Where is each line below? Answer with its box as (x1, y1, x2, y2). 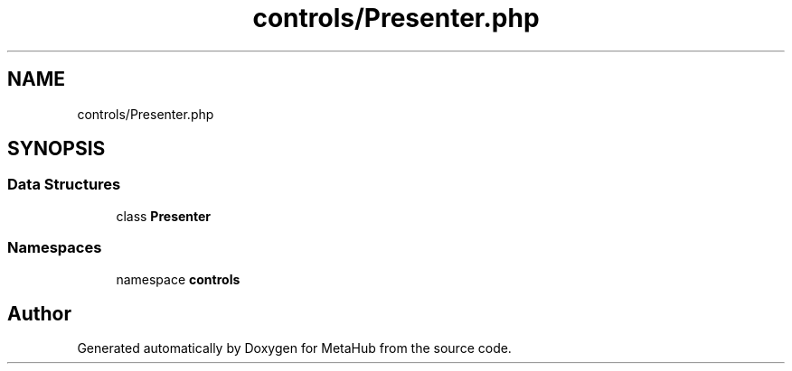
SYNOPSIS (7, 137, 106, 161)
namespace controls (116, 271, 240, 287)
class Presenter (116, 208, 212, 224)
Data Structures (7, 175, 121, 194)
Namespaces (7, 238, 102, 257)
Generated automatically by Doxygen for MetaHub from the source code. (77, 340, 512, 357)
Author (7, 301, 71, 325)
